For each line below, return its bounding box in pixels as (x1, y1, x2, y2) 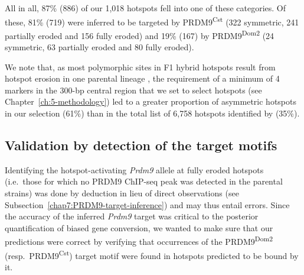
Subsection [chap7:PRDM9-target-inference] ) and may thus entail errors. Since (5, 198, 290, 211)
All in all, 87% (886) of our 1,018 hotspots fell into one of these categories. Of (5, 2, 286, 14)
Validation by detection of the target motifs (5, 136, 277, 154)
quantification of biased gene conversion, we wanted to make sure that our (5, 221, 273, 234)
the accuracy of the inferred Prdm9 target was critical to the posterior (5, 210, 259, 222)
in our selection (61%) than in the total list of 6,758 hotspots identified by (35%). (5, 107, 300, 119)
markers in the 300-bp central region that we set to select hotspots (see (5, 83, 262, 96)
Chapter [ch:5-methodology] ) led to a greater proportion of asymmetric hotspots (5, 95, 296, 108)
